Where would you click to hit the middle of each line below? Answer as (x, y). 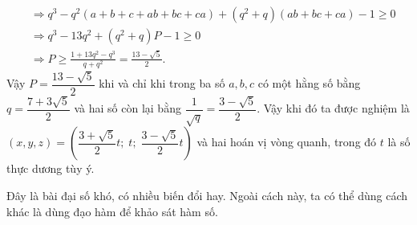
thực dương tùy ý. (51, 168)
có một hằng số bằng (309, 83)
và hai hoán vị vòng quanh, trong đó (287, 142)
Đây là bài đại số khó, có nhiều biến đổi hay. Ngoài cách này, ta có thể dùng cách (207, 195)
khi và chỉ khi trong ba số (162, 83)
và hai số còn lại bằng (128, 108)
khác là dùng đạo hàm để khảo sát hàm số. (112, 211)
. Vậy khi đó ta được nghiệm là (333, 108)
